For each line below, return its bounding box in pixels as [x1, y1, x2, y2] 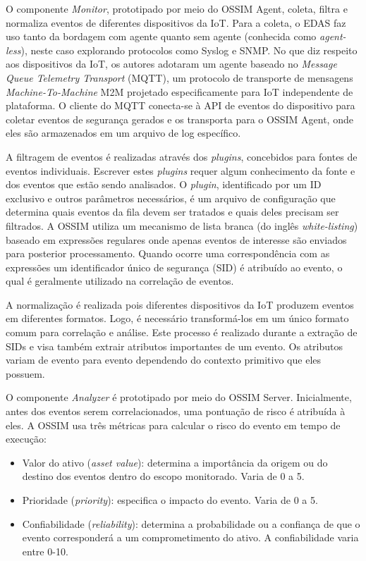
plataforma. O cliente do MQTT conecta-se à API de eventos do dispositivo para [6, 98, 355, 113]
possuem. [6, 366, 45, 381]
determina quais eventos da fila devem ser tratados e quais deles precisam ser [6, 204, 339, 219]
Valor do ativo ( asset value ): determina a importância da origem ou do [22, 455, 328, 469]
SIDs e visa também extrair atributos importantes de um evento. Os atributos [6, 338, 343, 353]
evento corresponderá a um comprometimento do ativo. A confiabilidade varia [22, 530, 359, 545]
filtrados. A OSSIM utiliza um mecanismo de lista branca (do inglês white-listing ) [6, 218, 358, 233]
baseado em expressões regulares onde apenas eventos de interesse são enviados [6, 232, 347, 247]
